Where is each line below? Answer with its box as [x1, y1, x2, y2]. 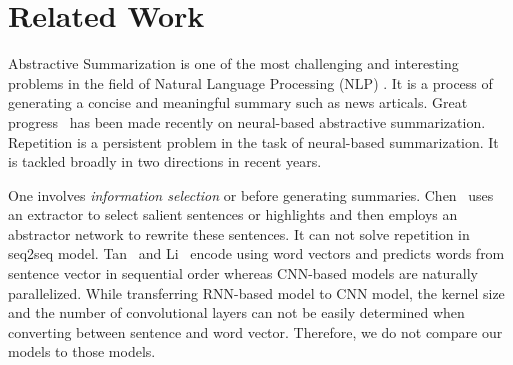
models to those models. [8, 341, 156, 362]
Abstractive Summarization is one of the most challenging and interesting [8, 53, 459, 74]
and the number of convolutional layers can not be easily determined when [8, 302, 465, 323]
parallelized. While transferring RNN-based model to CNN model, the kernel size [8, 282, 505, 303]
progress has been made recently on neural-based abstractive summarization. [8, 111, 486, 132]
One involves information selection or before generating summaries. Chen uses [8, 184, 494, 205]
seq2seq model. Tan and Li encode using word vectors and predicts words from [8, 243, 505, 264]
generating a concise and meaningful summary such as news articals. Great [8, 92, 468, 113]
